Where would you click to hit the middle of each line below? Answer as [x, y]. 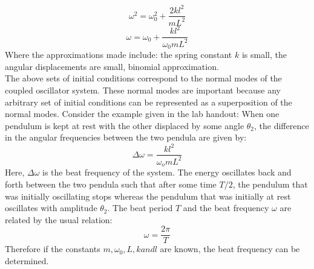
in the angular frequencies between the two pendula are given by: [126, 137]
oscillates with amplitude [51, 208]
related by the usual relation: [59, 219]
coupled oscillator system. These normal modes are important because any [143, 90]
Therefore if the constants [53, 249]
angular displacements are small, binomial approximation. [112, 66]
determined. [27, 261]
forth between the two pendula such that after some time [111, 184]
